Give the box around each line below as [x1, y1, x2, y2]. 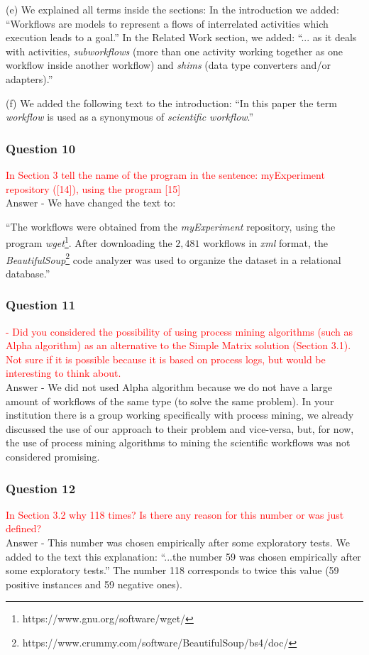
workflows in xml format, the [203, 236, 328, 250]
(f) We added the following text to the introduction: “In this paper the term [6, 95, 337, 110]
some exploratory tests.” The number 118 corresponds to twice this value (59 [6, 563, 339, 578]
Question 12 [6, 479, 76, 497]
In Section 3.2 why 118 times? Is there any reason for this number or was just [6, 507, 344, 522]
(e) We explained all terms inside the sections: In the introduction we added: [6, 2, 339, 16]
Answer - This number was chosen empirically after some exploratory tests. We [6, 535, 350, 549]
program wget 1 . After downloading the [6, 233, 172, 250]
